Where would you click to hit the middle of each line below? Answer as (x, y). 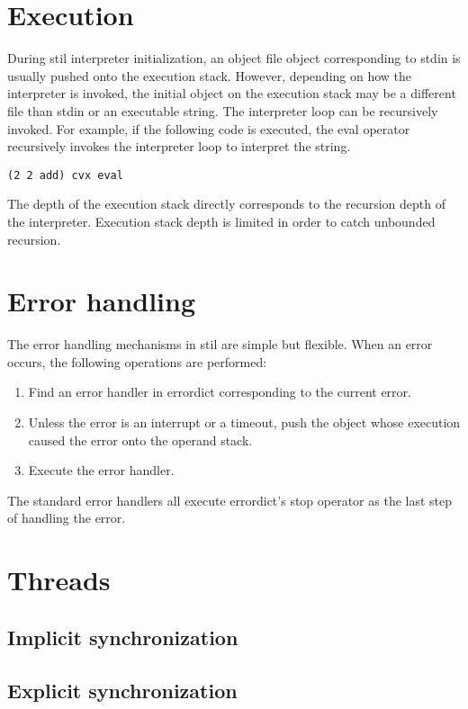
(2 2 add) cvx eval (65, 175)
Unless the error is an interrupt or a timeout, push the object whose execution (244, 422)
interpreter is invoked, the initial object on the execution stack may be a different (232, 93)
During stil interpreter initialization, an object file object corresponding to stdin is (234, 58)
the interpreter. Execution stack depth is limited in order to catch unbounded (221, 221)
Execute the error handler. (101, 470)
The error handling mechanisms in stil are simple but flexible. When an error (220, 344)
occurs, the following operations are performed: (137, 361)
